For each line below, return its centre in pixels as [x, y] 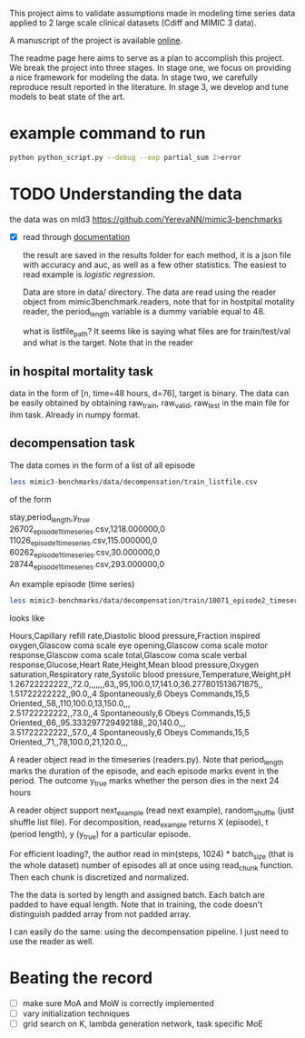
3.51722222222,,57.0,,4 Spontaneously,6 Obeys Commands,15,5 [129, 732]
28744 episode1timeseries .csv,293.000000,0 [87, 565]
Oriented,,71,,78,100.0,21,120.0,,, [69, 742]
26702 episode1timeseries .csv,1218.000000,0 [88, 529]
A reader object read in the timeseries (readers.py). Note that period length [147, 760]
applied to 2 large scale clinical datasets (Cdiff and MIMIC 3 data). [133, 23]
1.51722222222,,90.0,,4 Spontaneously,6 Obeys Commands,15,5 [129, 694]
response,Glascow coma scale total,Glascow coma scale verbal [128, 654]
